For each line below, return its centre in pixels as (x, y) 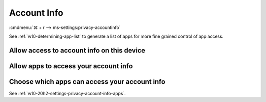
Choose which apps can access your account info (87, 82)
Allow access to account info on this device (77, 50)
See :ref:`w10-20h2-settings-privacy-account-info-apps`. (67, 93)
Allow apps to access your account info (71, 66)
